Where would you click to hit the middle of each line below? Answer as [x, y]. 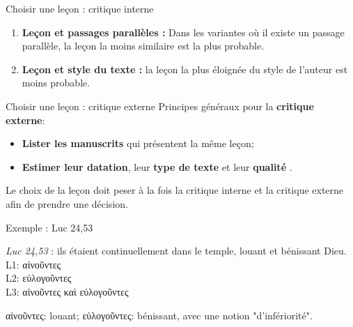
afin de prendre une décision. [67, 203]
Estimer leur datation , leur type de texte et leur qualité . [157, 166]
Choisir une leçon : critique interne [80, 8]
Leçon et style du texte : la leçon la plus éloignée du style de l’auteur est [185, 69]
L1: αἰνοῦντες [33, 264]
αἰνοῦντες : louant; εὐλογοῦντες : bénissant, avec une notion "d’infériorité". [159, 315]
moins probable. [56, 83]
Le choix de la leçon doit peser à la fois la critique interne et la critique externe [175, 190]
